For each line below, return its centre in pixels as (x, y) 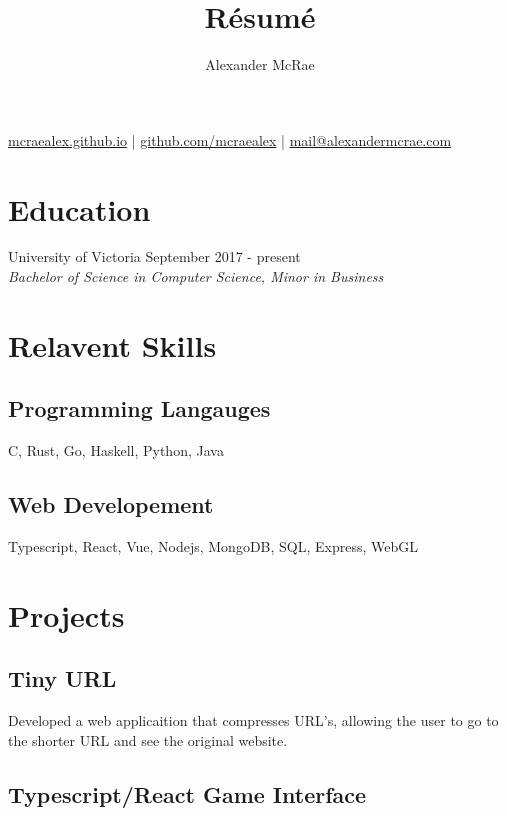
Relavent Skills (112, 344)
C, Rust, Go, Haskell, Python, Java (116, 450)
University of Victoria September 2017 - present (154, 256)
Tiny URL (62, 678)
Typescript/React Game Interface (187, 793)
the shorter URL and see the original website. (148, 739)
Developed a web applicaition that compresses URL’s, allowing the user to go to (253, 720)
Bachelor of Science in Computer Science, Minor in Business (196, 276)
